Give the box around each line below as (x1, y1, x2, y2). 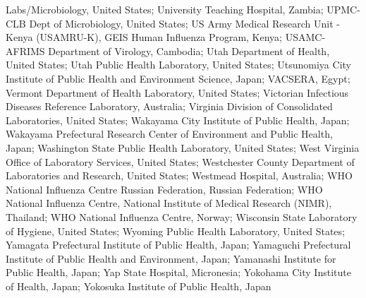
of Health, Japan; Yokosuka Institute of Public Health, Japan (6, 278, 272, 293)
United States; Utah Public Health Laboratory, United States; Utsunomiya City (6, 57, 351, 72)
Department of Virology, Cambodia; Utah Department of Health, (48, 43, 330, 58)
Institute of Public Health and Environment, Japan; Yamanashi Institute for (6, 251, 336, 266)
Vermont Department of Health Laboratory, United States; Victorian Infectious (6, 85, 349, 100)
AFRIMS (6, 43, 45, 58)
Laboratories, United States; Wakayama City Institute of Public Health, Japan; (6, 112, 350, 127)
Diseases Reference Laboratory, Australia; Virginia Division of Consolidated (6, 99, 333, 114)
